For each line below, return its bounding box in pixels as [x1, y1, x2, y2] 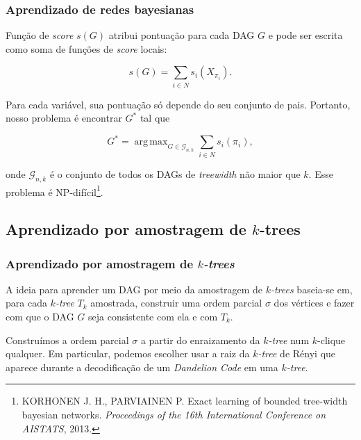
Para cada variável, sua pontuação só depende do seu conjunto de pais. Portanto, [6, 97, 351, 111]
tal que [140, 111, 170, 125]
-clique [317, 332, 346, 347]
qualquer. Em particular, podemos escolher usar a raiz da [6, 346, 250, 361]
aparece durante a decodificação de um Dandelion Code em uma [6, 359, 278, 374]
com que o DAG [6, 309, 74, 323]
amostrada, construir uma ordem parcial [90, 295, 262, 310]
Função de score [6, 28, 74, 42]
